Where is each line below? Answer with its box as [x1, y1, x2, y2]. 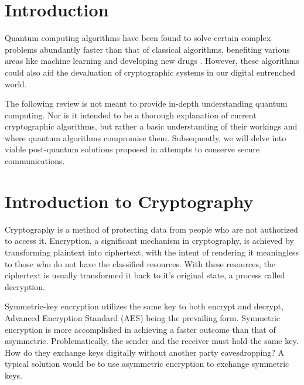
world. [5, 77, 27, 90]
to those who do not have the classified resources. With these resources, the [5, 257, 275, 270]
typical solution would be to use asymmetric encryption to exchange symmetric [5, 357, 289, 370]
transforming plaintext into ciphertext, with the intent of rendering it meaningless [5, 246, 299, 258]
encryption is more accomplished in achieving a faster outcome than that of [5, 323, 276, 335]
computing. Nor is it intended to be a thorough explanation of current [5, 108, 257, 121]
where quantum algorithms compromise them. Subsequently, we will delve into [5, 131, 286, 144]
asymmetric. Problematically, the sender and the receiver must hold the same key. [5, 335, 299, 347]
